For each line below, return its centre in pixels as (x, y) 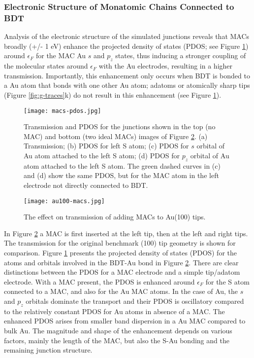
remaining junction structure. (48, 350)
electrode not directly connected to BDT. (86, 185)
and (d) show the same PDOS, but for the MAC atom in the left (121, 175)
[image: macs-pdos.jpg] (63, 111)
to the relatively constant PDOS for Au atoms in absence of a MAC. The (114, 311)
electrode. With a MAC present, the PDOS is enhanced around (99, 281)
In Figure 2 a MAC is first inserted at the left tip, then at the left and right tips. (126, 233)
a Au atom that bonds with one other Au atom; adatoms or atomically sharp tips (127, 85)
